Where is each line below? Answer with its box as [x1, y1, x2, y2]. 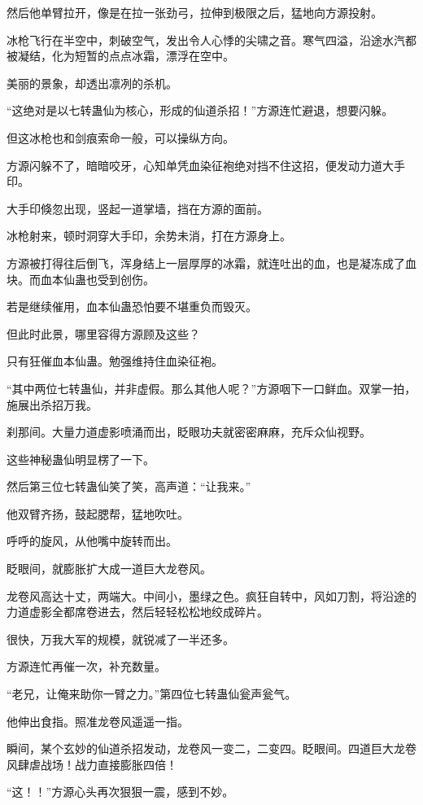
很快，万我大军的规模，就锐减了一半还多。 [7, 630, 234, 647]
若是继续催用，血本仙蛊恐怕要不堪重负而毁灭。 [7, 298, 257, 315]
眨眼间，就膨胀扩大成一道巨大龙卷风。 [7, 560, 211, 577]
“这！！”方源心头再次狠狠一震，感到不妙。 [7, 783, 234, 800]
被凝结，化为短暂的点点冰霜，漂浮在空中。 [7, 47, 234, 64]
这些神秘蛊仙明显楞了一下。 [7, 450, 155, 467]
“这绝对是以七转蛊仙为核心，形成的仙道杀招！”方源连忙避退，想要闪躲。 [7, 102, 394, 119]
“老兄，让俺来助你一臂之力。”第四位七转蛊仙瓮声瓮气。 [7, 685, 297, 702]
